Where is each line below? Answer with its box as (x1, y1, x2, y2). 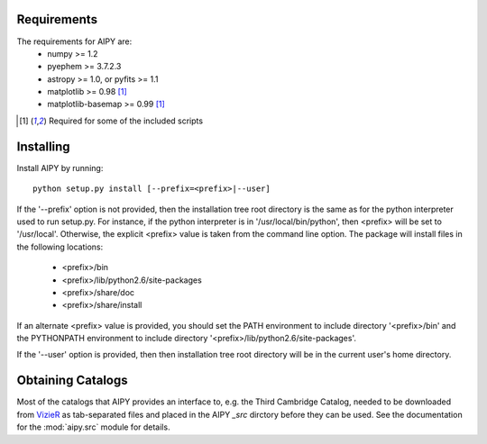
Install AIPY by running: (16, 162, 104, 173)
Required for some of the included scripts (48, 115, 203, 126)
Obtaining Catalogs (16, 373, 128, 388)
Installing (16, 139, 71, 154)
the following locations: (16, 241, 104, 252)
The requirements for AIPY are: (16, 36, 133, 47)
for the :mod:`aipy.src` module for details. (16, 421, 170, 432)
